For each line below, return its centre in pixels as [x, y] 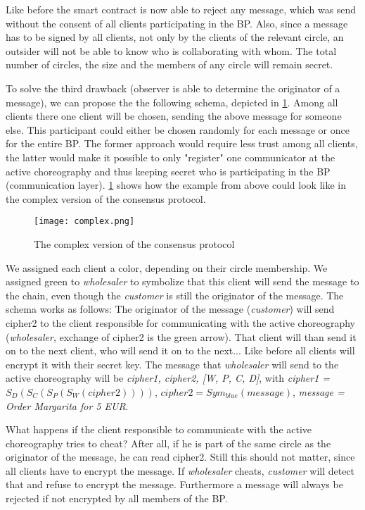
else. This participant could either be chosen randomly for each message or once [178, 129]
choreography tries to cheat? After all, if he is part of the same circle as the [168, 443]
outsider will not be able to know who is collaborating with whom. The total [171, 50]
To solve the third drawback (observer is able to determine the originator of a [173, 88]
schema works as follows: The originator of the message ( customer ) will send [170, 309]
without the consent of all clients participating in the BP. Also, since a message [177, 23]
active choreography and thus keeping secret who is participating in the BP [168, 171]
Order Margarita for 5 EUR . [67, 405]
